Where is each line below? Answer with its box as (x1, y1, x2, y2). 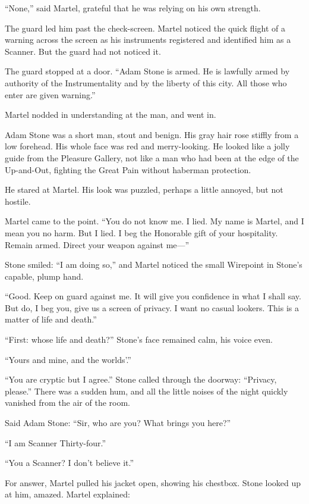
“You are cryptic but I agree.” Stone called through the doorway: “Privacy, (5, 373, 277, 386)
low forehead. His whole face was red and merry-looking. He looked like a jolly (5, 140, 290, 152)
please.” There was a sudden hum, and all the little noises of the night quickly (5, 384, 288, 397)
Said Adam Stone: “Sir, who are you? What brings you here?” (5, 417, 231, 429)
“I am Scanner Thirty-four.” (5, 436, 106, 449)
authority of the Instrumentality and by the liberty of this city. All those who (5, 76, 287, 89)
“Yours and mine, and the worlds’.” (5, 353, 131, 365)
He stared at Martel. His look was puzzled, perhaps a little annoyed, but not (5, 183, 283, 196)
